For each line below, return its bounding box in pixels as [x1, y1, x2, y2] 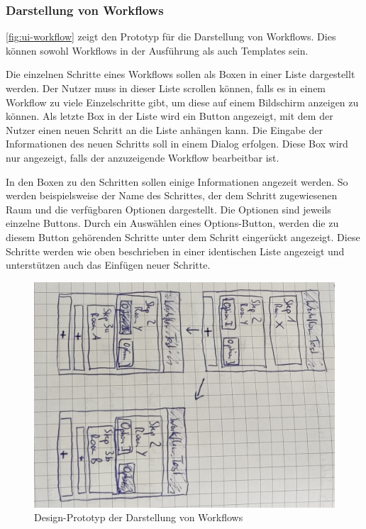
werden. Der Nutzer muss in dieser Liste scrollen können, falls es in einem [6, 81, 326, 95]
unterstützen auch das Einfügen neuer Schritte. [6, 257, 211, 272]
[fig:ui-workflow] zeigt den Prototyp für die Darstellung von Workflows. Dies [6, 29, 336, 44]
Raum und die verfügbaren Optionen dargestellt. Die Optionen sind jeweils [6, 201, 331, 216]
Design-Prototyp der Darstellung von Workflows [34, 510, 243, 525]
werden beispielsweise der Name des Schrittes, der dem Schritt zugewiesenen [6, 188, 338, 203]
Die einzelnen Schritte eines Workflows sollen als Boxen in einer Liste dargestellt [6, 67, 355, 82]
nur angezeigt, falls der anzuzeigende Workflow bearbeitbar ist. [6, 150, 279, 165]
